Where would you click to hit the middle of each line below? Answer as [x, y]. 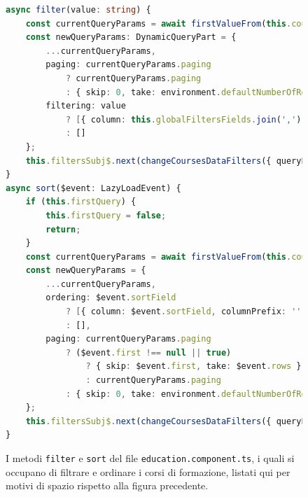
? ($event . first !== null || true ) [148, 352]
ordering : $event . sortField [111, 298]
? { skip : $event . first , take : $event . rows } [194, 366]
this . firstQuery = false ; [106, 215]
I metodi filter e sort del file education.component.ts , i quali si [150, 458]
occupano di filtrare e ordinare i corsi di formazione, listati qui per [148, 471]
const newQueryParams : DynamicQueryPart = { [131, 37]
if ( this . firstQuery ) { [81, 202]
